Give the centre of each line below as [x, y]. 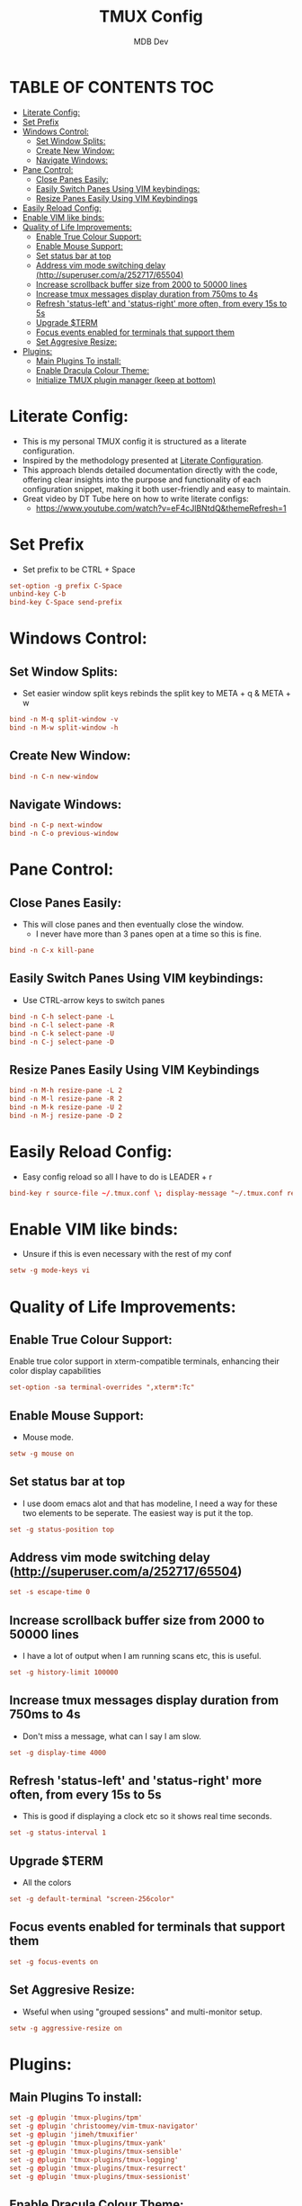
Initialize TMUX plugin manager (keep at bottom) [125, 380]
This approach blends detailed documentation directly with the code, [150, 470]
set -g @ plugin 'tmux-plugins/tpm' [76, 2118]
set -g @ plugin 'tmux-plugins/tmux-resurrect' [98, 2168]
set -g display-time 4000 [58, 1753]
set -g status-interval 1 [58, 1833]
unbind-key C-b [38, 594]
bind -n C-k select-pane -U [62, 1033]
